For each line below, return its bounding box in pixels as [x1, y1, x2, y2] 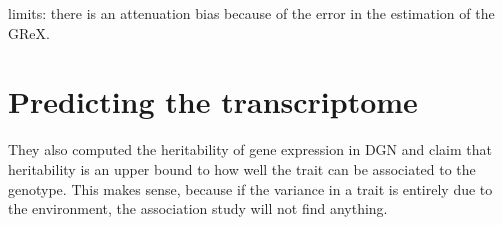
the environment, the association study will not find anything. [8, 198, 388, 219]
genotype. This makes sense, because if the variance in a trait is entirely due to [8, 178, 493, 199]
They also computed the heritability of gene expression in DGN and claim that [8, 139, 492, 160]
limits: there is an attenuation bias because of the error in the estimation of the [8, 3, 495, 23]
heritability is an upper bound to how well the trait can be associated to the [8, 158, 476, 179]
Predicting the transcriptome [8, 81, 418, 122]
